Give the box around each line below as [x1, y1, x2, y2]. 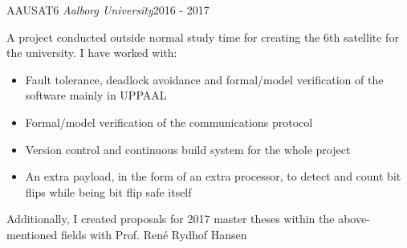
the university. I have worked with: [6, 44, 177, 61]
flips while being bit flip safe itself [25, 183, 192, 200]
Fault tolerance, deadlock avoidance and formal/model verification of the [25, 71, 384, 87]
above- [338, 210, 370, 227]
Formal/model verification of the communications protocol [25, 113, 313, 130]
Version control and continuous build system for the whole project [25, 140, 351, 157]
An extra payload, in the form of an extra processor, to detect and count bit [25, 168, 401, 185]
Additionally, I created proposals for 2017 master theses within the [6, 210, 335, 227]
